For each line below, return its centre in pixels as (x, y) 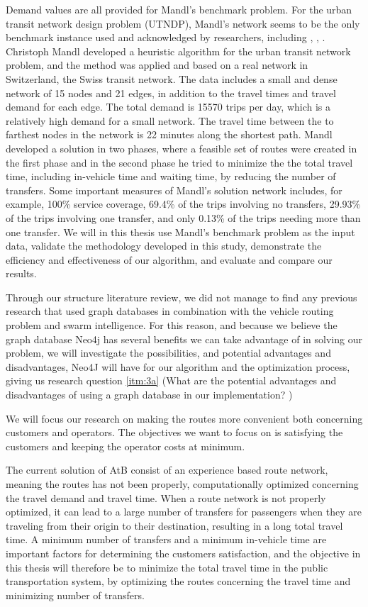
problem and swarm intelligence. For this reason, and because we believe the (172, 325)
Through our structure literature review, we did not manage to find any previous (182, 297)
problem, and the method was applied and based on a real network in (157, 65)
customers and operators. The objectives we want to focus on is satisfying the (174, 432)
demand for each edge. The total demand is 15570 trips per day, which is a (168, 107)
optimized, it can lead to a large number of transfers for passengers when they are (184, 512)
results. (21, 273)
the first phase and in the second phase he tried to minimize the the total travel (179, 162)
